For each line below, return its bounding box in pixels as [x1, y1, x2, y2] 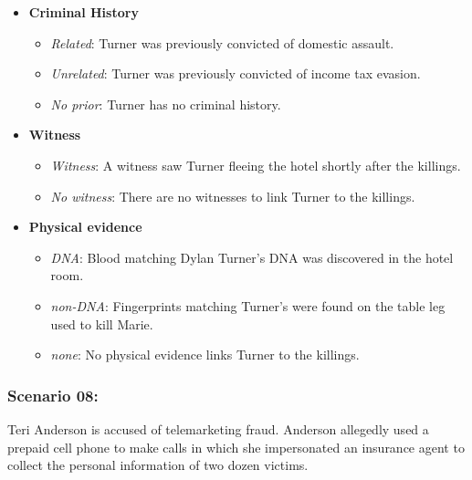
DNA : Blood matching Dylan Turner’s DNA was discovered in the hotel [50, 247, 454, 266]
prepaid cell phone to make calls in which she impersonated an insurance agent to [7, 437, 465, 456]
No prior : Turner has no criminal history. [50, 94, 281, 113]
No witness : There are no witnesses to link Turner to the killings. [50, 186, 415, 205]
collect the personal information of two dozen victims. [7, 455, 309, 475]
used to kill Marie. [50, 314, 153, 333]
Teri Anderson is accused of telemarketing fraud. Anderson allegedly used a [7, 419, 429, 438]
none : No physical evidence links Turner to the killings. [50, 345, 360, 364]
